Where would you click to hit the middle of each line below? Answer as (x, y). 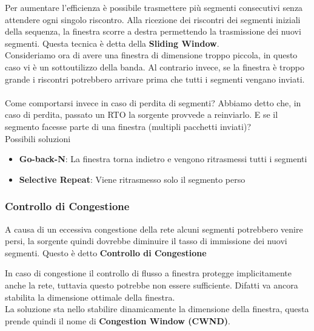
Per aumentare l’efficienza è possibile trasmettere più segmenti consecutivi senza (154, 7)
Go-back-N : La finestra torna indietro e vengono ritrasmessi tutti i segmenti (163, 159)
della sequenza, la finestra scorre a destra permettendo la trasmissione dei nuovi (153, 31)
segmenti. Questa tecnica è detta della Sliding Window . (112, 43)
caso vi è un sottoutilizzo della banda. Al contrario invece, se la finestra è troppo (155, 67)
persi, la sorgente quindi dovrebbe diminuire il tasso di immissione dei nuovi (146, 241)
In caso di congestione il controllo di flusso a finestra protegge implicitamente (148, 273)
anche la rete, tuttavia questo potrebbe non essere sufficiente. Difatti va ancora (152, 285)
